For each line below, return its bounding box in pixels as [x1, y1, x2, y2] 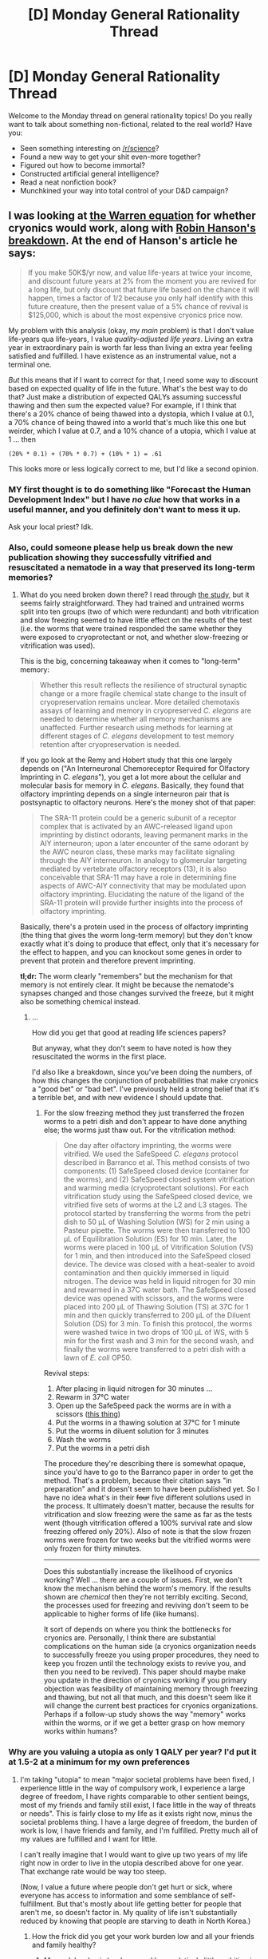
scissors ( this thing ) [55, 1409, 121, 1419]
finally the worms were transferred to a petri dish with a [63, 1345, 246, 1354]
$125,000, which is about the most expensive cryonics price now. [27, 310, 243, 320]
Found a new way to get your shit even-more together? [19, 152, 201, 161]
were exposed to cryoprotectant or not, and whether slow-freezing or [19, 633, 249, 642]
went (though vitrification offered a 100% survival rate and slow [43, 1518, 253, 1528]
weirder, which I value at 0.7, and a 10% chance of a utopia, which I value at [8, 426, 257, 435]
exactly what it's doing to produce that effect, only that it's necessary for [19, 939, 259, 948]
